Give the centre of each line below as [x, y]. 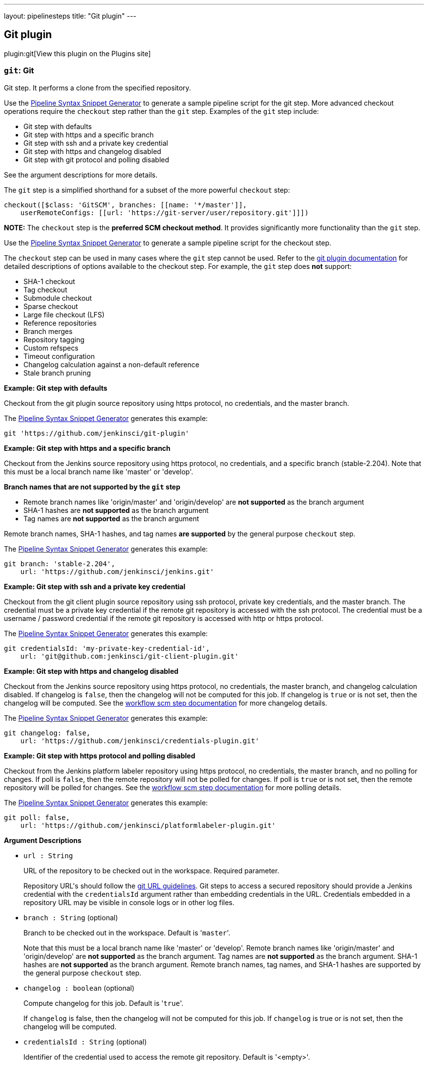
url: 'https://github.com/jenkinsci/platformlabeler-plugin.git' [148, 825]
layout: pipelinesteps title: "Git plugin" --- [70, 16]
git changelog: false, [47, 733]
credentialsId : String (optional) [85, 1042]
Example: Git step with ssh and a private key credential [95, 586]
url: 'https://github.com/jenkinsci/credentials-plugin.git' [140, 741]
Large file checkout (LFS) [64, 314]
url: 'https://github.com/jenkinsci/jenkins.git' [117, 571]
